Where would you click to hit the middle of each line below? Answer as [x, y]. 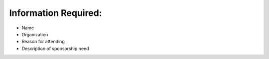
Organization [35, 34]
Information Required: [56, 13]
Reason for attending [43, 42]
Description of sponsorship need [55, 48]
